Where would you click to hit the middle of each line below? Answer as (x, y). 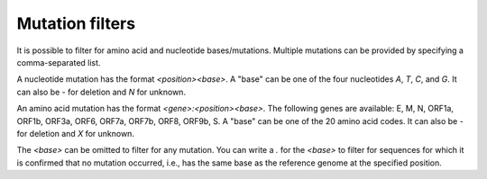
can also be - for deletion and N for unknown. (101, 92)
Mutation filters (76, 23)
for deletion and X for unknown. (76, 133)
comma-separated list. (59, 62)
